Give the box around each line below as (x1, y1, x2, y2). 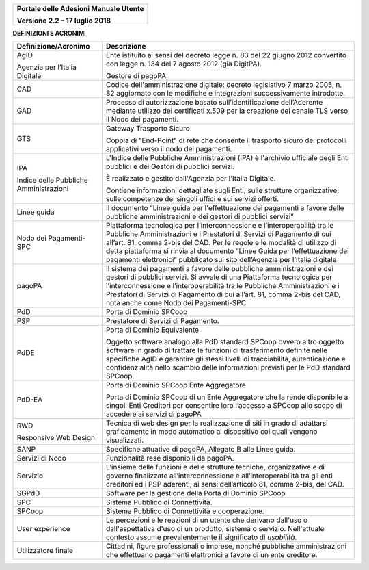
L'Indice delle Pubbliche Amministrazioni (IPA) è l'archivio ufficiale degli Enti (106, 153, 350, 163)
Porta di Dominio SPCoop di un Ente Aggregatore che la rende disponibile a (106, 392, 348, 402)
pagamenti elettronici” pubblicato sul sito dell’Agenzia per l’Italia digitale (106, 255, 337, 265)
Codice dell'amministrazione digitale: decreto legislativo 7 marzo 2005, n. (106, 80, 342, 90)
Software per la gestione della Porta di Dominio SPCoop (106, 489, 286, 498)
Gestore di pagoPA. (106, 71, 169, 81)
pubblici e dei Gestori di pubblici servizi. (106, 161, 235, 171)
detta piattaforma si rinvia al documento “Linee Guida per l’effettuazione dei (106, 246, 349, 256)
